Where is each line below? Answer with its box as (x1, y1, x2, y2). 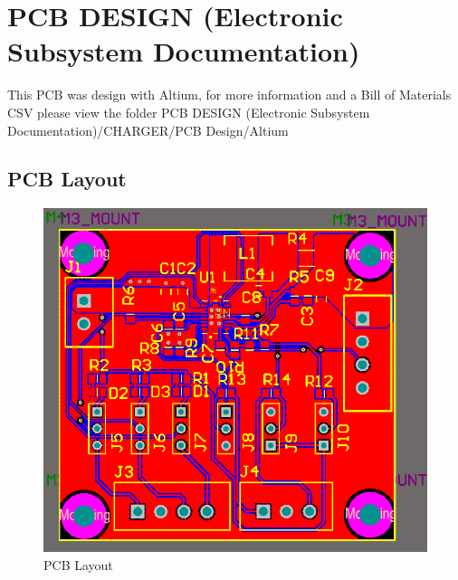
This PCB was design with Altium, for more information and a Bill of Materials (7, 85, 452, 104)
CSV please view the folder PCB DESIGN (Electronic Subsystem (7, 102, 370, 121)
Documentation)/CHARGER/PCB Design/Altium (7, 120, 289, 139)
